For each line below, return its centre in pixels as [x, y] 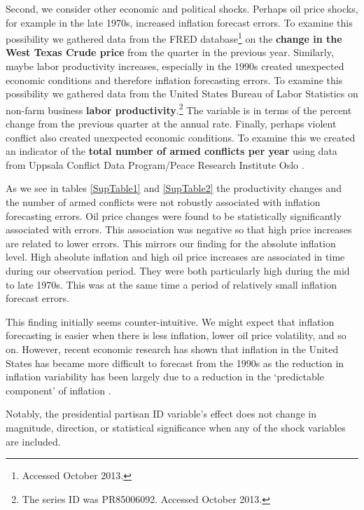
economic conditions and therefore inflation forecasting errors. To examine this [174, 80]
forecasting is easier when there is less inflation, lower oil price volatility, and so [176, 335]
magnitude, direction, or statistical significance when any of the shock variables [176, 427]
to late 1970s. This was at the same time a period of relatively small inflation [171, 284]
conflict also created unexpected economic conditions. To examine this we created [181, 137]
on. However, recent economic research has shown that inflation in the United [172, 349]
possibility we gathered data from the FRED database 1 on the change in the [174, 37]
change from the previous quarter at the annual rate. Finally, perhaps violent [171, 124]
